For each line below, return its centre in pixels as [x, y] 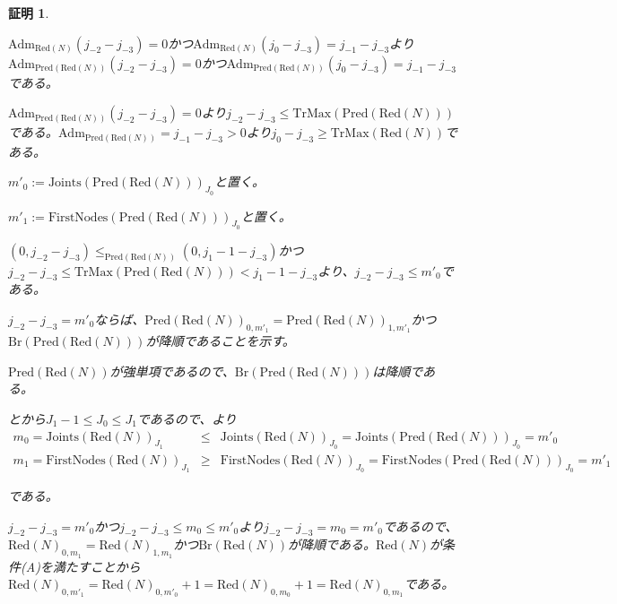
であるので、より [187, 418]
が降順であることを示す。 [220, 341]
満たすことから [96, 566]
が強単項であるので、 [172, 371]
